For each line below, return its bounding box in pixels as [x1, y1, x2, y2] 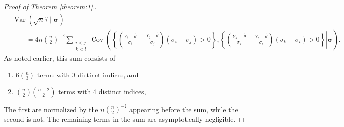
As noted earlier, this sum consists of [4, 53, 116, 63]
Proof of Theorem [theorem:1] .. [4, 1, 97, 11]
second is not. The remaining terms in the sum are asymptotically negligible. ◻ [4, 114, 245, 124]
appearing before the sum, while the [129, 104, 238, 114]
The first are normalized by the [4, 104, 98, 114]
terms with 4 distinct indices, [58, 86, 146, 96]
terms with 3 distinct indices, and [37, 69, 139, 79]
